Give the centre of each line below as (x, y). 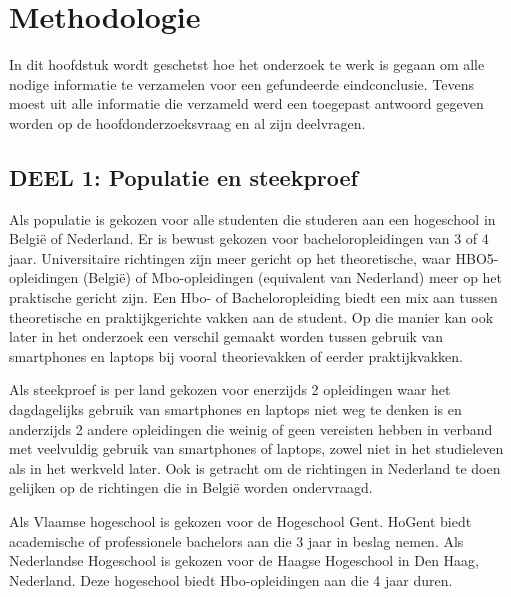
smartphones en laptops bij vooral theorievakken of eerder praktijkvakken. (236, 355)
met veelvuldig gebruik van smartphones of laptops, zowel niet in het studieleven (256, 448)
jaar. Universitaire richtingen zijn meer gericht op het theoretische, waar (230, 257)
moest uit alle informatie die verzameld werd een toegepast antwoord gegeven (246, 103)
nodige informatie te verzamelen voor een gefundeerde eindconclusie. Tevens (242, 83)
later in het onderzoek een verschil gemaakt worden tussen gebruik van (226, 336)
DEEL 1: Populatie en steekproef (183, 176)
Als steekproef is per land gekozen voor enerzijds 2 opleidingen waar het (230, 389)
